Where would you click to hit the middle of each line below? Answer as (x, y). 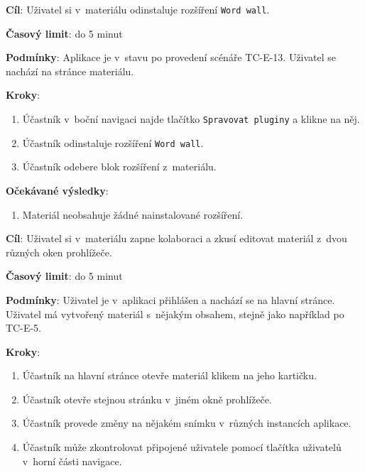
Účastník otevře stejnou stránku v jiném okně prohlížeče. (147, 399)
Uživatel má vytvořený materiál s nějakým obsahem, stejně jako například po (175, 314)
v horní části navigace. (72, 461)
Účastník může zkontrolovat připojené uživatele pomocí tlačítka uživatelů (182, 447)
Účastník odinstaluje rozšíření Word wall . (113, 142)
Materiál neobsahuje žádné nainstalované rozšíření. (133, 214)
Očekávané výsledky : (57, 190)
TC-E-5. (23, 328)
